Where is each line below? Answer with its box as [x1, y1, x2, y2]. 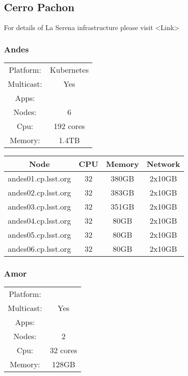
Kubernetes [50, 64, 89, 76]
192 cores [53, 120, 85, 132]
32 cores [50, 344, 77, 356]
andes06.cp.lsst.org [8, 243, 71, 255]
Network [146, 158, 180, 170]
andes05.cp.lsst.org [8, 229, 71, 241]
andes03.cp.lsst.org [8, 201, 71, 213]
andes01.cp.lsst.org [8, 173, 71, 184]
